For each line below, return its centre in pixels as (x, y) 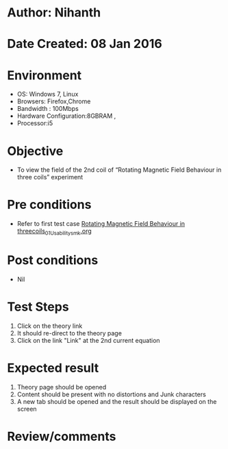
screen (27, 409)
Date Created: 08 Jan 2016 (85, 44)
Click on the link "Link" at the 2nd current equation (88, 340)
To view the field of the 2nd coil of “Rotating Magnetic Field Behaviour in (119, 170)
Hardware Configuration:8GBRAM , (66, 116)
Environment (45, 75)
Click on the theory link (50, 326)
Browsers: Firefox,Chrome (54, 101)
